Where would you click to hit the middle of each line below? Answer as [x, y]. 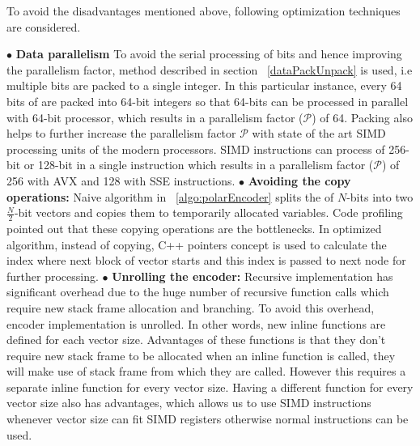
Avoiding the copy [299, 180]
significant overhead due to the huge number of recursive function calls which [198, 292]
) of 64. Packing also [362, 117]
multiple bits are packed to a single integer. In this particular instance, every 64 [204, 85]
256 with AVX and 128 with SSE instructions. [121, 180]
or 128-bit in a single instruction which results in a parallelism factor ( [199, 165]
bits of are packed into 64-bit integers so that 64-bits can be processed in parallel [208, 101]
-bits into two [380, 196]
